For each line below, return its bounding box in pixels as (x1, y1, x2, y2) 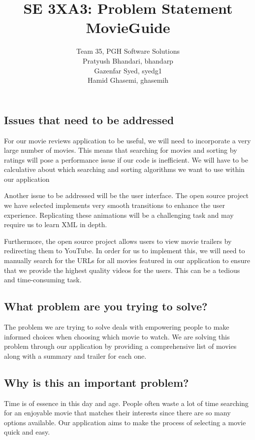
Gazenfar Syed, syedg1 (94, 65, 162, 75)
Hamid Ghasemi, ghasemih (88, 75, 168, 85)
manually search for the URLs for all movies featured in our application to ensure (4, 255, 250, 266)
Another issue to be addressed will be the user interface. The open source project (4, 190, 249, 201)
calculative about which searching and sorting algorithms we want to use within (4, 164, 245, 174)
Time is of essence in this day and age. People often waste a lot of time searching (4, 398, 249, 408)
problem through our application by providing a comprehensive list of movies (4, 341, 237, 351)
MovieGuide (86, 17, 170, 37)
